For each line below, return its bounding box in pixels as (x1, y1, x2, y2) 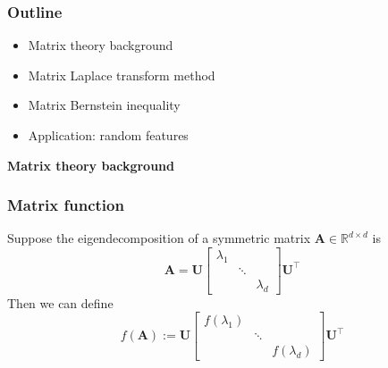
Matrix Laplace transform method (28, 65, 215, 84)
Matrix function (7, 194, 124, 216)
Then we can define (7, 293, 114, 312)
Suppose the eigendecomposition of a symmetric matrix (7, 229, 311, 247)
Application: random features (28, 126, 189, 144)
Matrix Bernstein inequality (28, 96, 181, 114)
